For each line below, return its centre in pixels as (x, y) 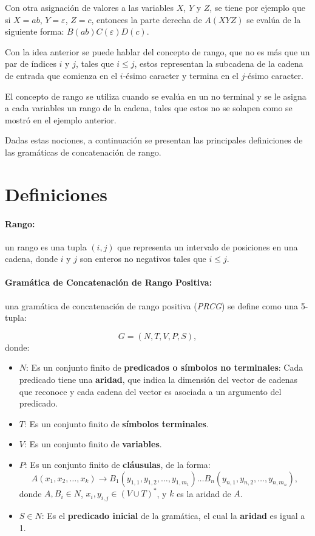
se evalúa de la (274, 19)
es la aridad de (204, 493)
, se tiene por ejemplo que (257, 7)
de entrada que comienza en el (61, 75)
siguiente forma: (35, 31)
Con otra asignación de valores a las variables (90, 7)
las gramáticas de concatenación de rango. (83, 152)
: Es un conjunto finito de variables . (93, 444)
